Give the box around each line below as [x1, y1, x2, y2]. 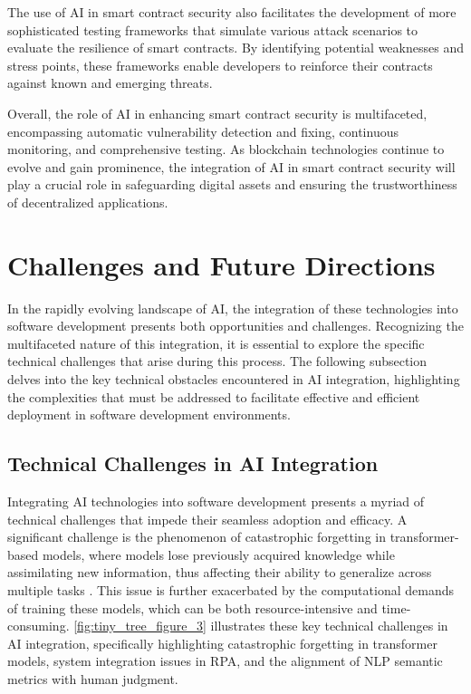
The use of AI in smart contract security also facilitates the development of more [7, 3, 457, 21]
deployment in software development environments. [7, 405, 291, 424]
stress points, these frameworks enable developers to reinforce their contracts [7, 55, 433, 74]
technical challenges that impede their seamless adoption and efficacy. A [7, 509, 408, 528]
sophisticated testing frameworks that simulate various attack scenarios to [7, 20, 418, 39]
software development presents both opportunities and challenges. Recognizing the [7, 316, 464, 335]
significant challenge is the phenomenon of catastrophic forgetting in [7, 527, 386, 546]
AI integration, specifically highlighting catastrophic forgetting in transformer [7, 633, 437, 652]
